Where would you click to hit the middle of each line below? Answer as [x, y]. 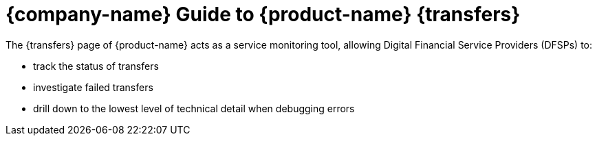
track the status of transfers [96, 66]
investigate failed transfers [93, 87]
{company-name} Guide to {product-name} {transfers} [263, 14]
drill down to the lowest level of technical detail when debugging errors [194, 108]
